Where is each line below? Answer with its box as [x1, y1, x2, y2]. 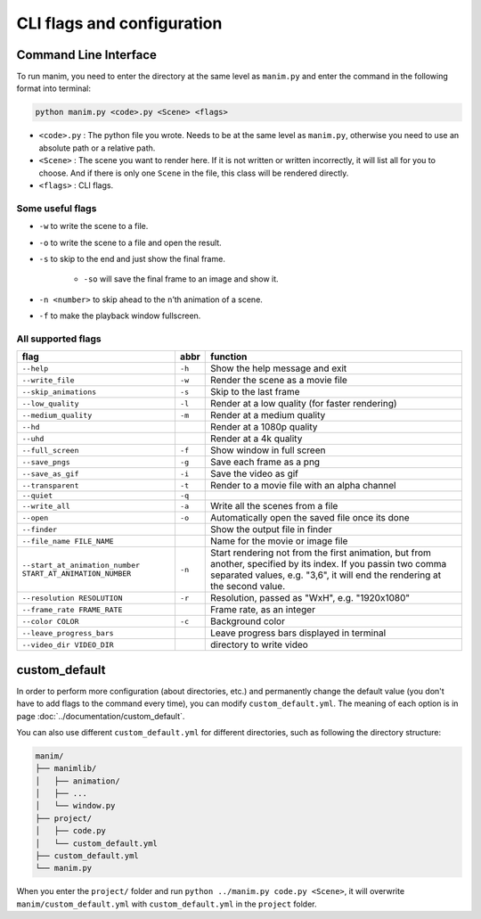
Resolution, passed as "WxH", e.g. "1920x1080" [210, 592, 410, 604]
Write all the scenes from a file [210, 500, 338, 513]
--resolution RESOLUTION [21, 593, 123, 603]
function [210, 350, 248, 363]
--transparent [21, 480, 79, 490]
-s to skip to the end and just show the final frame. [38, 253, 226, 264]
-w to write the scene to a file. [38, 221, 149, 232]
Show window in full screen [210, 444, 326, 456]
